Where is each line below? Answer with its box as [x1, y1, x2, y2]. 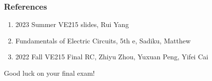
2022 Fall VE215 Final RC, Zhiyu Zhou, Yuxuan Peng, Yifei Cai [15, 52, 209, 62]
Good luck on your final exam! [4, 68, 95, 78]
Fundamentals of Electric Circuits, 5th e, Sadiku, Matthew [15, 35, 191, 45]
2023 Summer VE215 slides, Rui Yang [15, 19, 129, 29]
